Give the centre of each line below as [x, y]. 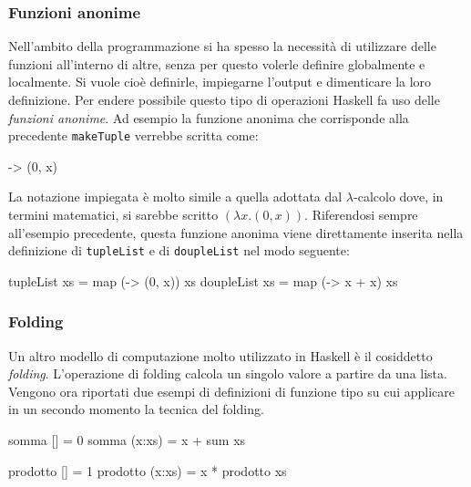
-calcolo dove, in [399, 197]
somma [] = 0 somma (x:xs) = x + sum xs [127, 440]
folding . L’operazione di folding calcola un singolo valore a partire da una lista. [228, 373]
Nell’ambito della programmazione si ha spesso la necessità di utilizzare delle [222, 46]
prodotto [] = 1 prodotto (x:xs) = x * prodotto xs [148, 470]
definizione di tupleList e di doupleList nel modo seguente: [179, 250]
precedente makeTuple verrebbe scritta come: [133, 135]
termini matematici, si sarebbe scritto [113, 215]
